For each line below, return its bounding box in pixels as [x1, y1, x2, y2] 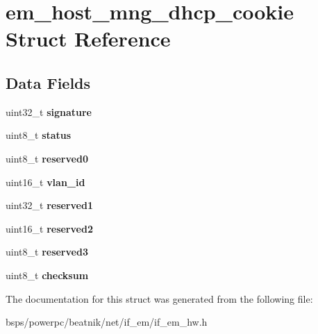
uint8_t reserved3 [6, 244, 88, 259]
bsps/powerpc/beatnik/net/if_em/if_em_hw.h [6, 315, 208, 329]
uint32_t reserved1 [6, 198, 93, 212]
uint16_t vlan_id [6, 174, 85, 189]
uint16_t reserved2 [6, 221, 93, 235]
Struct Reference [6, 24, 171, 53]
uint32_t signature [6, 104, 92, 119]
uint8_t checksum [6, 267, 89, 282]
